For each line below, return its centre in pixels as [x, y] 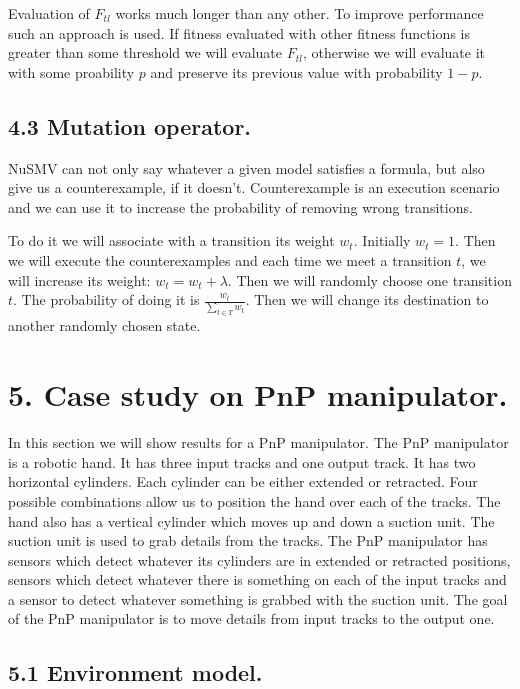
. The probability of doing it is [106, 299]
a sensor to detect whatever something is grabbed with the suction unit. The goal [258, 598]
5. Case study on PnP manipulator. [258, 394]
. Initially [382, 240]
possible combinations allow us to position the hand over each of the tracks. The [254, 500]
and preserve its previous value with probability [296, 71]
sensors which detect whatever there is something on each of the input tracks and [257, 579]
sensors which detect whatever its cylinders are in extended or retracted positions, [259, 559]
